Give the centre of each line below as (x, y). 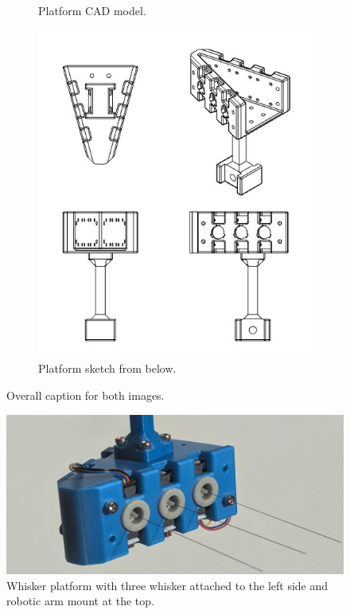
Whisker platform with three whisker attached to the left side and (167, 585)
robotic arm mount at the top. (80, 601)
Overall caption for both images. (86, 395)
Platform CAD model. (92, 10)
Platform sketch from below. (107, 368)
